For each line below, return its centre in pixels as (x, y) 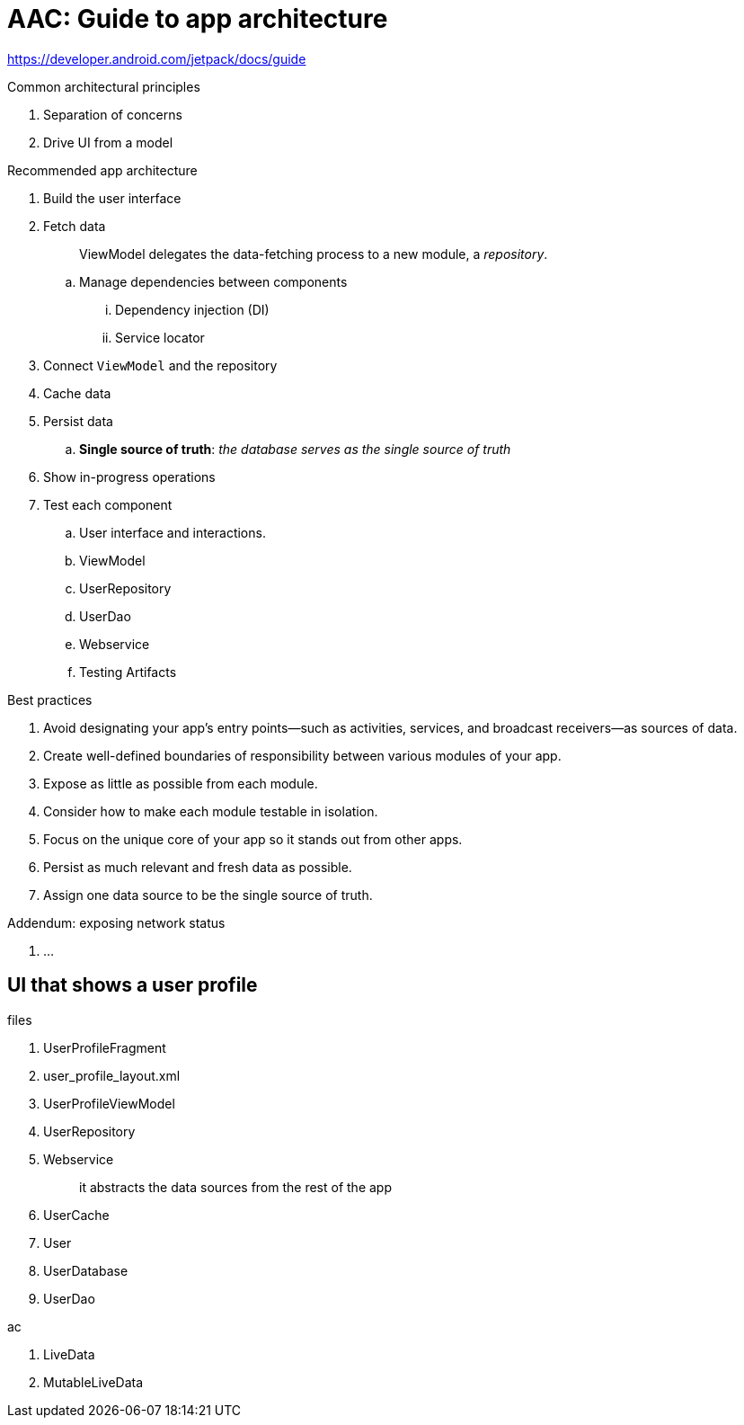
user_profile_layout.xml (112, 1075)
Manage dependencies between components (213, 281)
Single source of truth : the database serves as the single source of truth (295, 449)
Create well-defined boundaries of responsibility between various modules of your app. (302, 755)
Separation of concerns (113, 114)
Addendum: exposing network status (116, 922)
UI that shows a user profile (133, 985)
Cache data (77, 393)
